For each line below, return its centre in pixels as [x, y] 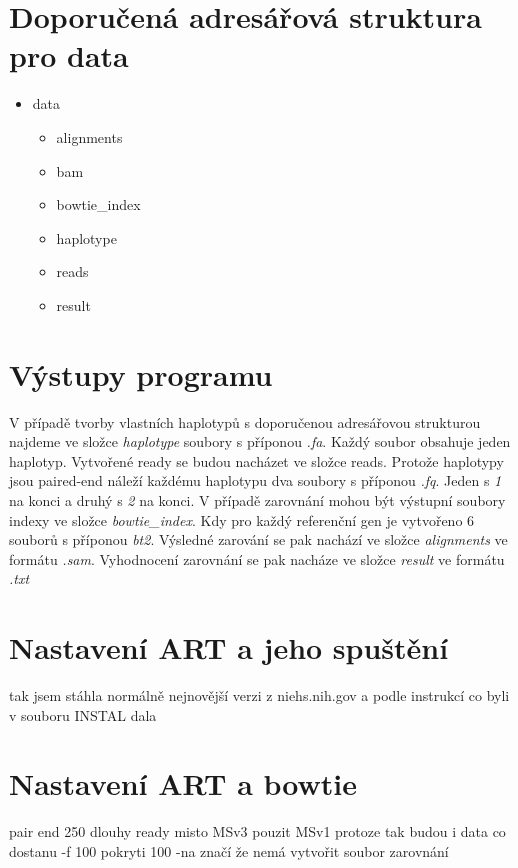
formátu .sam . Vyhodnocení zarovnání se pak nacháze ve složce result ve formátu [257, 558]
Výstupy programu [141, 373]
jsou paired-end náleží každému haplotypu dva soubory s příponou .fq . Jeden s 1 [255, 480]
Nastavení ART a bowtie [183, 783]
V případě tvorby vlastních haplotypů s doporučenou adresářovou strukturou [245, 421]
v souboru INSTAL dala [83, 714]
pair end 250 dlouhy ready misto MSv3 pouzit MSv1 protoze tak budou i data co [257, 831]
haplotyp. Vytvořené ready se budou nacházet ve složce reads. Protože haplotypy [256, 460]
